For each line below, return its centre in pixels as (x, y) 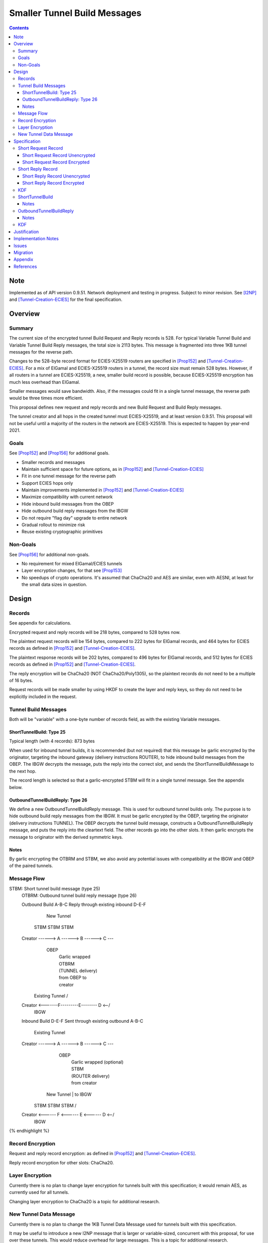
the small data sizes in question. (54, 585)
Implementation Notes (36, 239)
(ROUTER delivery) (91, 1076)
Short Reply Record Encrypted (53, 183)
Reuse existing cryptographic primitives (62, 532)
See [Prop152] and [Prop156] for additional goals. (59, 453)
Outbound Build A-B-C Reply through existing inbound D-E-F (84, 904)
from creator (84, 1083)
